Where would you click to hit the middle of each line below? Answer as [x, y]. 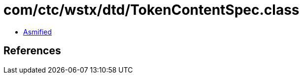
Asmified [38, 32]
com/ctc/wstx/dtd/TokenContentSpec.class [151, 10]
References [32, 51]
